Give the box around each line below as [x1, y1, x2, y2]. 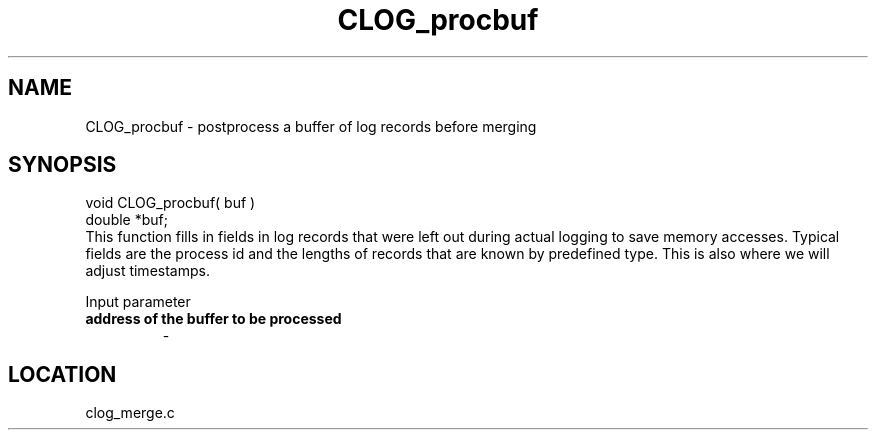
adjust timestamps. [85, 262, 210, 280]
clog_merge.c [85, 404, 175, 422]
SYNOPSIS [8, 152, 117, 178]
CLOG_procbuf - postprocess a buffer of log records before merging [85, 117, 537, 135]
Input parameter [85, 293, 191, 311]
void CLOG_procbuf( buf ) [85, 194, 256, 212]
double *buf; [85, 211, 168, 229]
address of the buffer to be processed [85, 310, 342, 328]
